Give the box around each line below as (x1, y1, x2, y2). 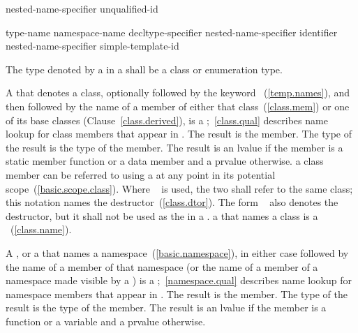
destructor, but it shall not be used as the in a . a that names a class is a (6, 208, 318, 223)
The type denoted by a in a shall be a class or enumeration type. (6, 61, 283, 76)
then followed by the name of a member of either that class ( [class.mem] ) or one (6, 98, 350, 113)
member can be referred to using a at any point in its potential (6, 167, 276, 182)
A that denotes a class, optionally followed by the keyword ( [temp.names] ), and (6, 85, 350, 100)
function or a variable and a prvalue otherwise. (6, 313, 206, 328)
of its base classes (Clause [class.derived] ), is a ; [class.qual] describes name (6, 112, 328, 127)
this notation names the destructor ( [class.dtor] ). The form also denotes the (6, 195, 338, 209)
